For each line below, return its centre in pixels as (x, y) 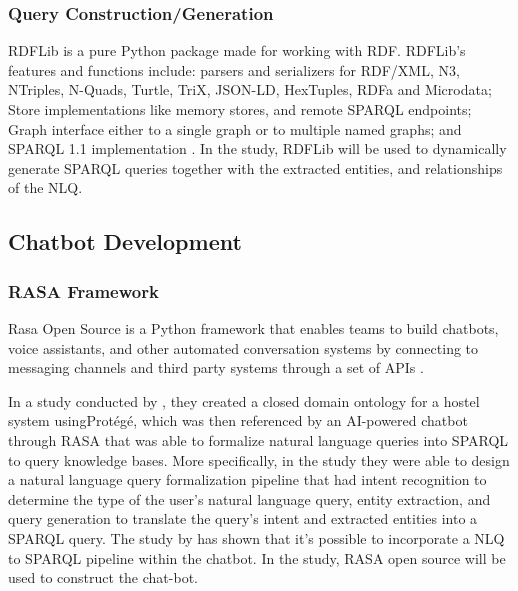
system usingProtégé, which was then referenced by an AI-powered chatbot (238, 420)
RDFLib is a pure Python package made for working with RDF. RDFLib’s (237, 50)
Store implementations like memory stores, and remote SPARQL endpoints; (240, 109)
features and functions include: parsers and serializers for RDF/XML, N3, (234, 69)
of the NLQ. (45, 187)
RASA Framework (83, 290)
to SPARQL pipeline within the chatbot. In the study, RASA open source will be (257, 557)
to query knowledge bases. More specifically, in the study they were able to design (259, 459)
